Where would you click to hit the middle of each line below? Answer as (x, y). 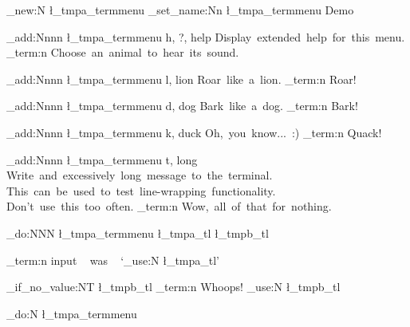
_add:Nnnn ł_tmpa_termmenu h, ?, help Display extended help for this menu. (206, 36)
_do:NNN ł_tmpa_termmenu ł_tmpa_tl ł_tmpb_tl (138, 232)
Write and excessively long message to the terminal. (140, 175)
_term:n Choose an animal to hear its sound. (123, 52)
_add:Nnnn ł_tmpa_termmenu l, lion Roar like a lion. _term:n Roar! (181, 79)
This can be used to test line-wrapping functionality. (141, 190)
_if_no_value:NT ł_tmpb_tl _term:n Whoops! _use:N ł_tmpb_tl (173, 287)
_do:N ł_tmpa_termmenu (72, 313)
